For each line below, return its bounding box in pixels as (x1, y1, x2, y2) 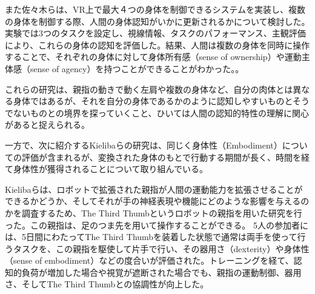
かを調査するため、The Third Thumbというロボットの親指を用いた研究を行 (5, 206, 302, 219)
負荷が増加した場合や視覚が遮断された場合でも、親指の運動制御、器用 (21, 266, 302, 278)
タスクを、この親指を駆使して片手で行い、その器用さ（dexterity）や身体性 (13, 242, 310, 255)
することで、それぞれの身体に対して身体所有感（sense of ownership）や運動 (5, 50, 302, 63)
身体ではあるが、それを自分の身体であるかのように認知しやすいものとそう (13, 95, 310, 107)
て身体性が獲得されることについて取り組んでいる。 (5, 162, 208, 175)
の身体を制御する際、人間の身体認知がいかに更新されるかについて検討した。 (5, 15, 310, 27)
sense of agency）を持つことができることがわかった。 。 (30, 62, 244, 75)
